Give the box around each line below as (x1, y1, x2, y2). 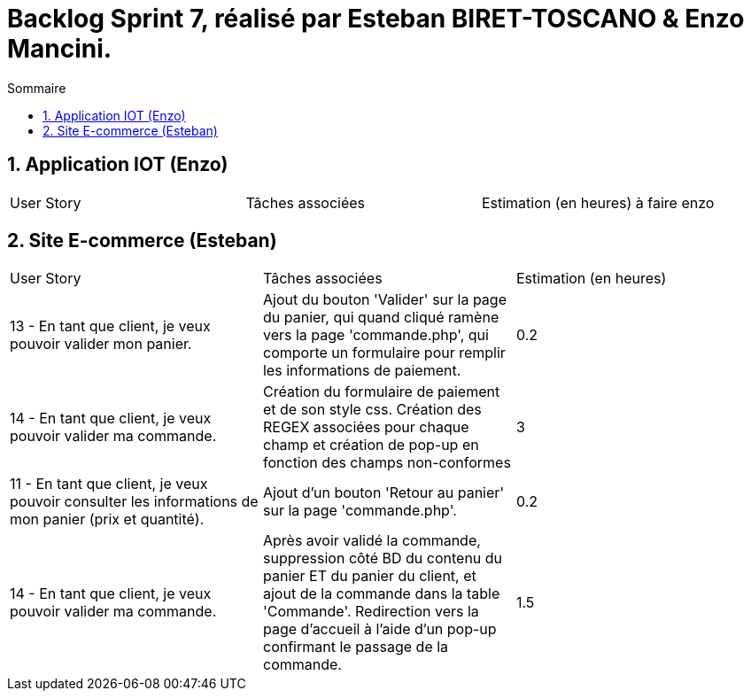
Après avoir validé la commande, (262, 531, 481, 550)
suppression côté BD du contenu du (262, 549, 503, 568)
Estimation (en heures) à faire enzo (481, 193, 715, 212)
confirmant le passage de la (262, 638, 449, 656)
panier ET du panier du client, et (262, 567, 476, 586)
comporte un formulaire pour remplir (262, 344, 506, 362)
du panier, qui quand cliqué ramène (262, 308, 499, 327)
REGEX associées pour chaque (262, 418, 469, 437)
